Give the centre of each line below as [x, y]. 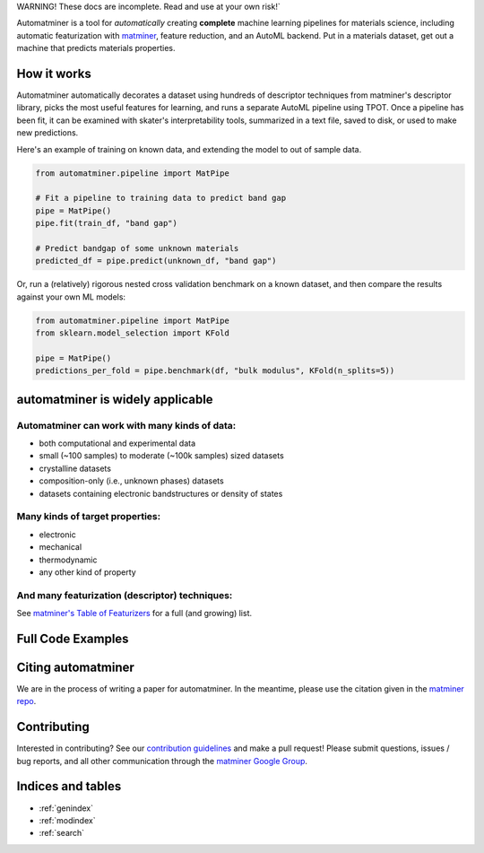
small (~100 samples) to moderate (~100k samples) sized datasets [161, 456]
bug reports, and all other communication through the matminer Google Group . [162, 761]
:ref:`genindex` [66, 808]
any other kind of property [87, 572]
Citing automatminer [75, 667]
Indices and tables [69, 786]
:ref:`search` [62, 833]
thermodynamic [68, 560]
